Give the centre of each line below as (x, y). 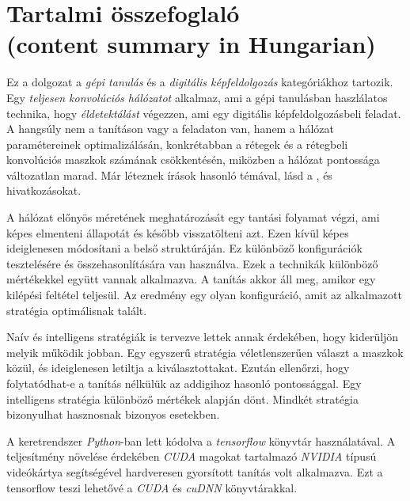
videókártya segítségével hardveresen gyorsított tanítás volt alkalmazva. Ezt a (195, 471)
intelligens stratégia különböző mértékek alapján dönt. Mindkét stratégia (182, 399)
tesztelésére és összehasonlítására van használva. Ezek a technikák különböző (192, 263)
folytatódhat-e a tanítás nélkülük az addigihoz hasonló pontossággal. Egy (184, 383)
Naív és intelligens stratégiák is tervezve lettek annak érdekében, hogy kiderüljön (203, 337)
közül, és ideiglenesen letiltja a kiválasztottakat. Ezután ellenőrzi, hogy (178, 368)
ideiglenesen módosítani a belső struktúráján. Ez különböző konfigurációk (184, 248)
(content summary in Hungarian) (191, 44)
